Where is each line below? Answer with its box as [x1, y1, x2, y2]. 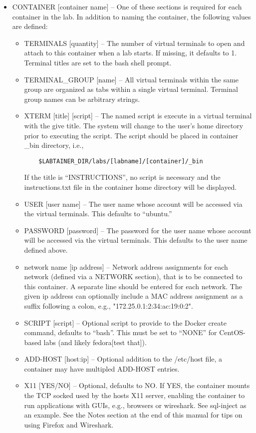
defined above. [24, 244, 68, 255]
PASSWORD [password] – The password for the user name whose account [24, 225, 252, 235]
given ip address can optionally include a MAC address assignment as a [24, 291, 243, 301]
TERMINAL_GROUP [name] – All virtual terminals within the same [24, 74, 239, 84]
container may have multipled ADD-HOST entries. [24, 363, 180, 374]
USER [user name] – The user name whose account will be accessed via [24, 198, 243, 209]
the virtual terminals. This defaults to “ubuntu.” [24, 208, 172, 219]
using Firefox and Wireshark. [24, 419, 114, 430]
